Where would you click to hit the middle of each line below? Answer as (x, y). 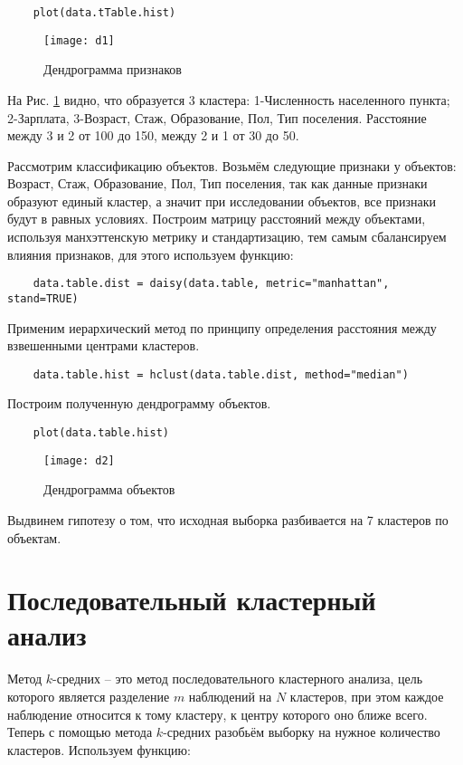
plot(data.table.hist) (101, 433)
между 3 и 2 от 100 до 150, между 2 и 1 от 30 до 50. (153, 135)
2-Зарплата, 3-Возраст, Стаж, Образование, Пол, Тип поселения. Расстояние (217, 117)
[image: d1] (79, 40)
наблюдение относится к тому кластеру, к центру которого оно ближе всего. (217, 714)
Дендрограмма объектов (109, 489)
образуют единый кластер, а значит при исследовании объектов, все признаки (222, 201)
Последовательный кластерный (192, 600)
